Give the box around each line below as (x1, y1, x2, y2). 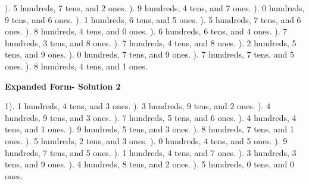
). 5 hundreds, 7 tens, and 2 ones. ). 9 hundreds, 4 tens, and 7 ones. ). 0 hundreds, (5, 2, 305, 14)
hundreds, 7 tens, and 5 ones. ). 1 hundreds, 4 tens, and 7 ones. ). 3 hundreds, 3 (5, 146, 296, 158)
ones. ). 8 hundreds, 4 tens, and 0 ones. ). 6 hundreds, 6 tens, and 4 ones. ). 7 (5, 25, 288, 37)
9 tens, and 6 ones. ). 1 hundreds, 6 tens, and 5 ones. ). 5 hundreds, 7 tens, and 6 (5, 13, 301, 26)
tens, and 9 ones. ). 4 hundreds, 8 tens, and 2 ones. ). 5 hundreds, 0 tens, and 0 (5, 158, 294, 170)
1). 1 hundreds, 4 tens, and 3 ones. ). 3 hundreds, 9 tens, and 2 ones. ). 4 (5, 100, 271, 112)
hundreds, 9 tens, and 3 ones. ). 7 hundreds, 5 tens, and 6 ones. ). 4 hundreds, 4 (5, 111, 296, 123)
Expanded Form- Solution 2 (5, 80, 121, 92)
